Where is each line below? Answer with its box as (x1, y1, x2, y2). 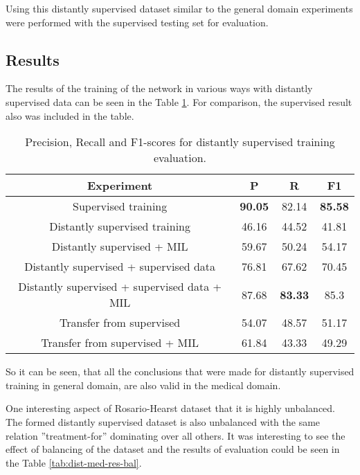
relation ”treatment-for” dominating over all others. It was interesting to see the (6, 428, 345, 442)
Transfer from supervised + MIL (41, 334, 199, 351)
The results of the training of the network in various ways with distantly (6, 81, 313, 96)
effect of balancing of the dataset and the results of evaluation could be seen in (6, 442, 340, 456)
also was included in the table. (6, 108, 134, 123)
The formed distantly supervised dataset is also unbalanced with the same (6, 414, 321, 429)
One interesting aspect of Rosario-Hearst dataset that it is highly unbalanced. (6, 401, 335, 415)
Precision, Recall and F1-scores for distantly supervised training (25, 134, 335, 150)
